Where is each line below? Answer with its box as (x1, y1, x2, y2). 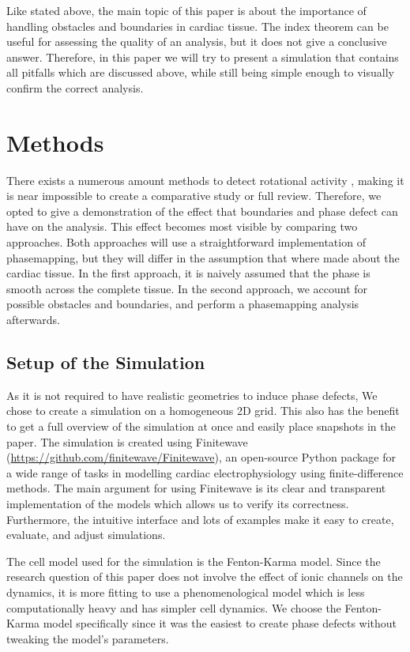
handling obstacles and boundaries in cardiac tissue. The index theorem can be (6, 17, 389, 34)
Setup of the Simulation (6, 350, 205, 375)
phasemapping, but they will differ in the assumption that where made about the (6, 249, 400, 266)
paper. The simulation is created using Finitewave (6, 433, 248, 450)
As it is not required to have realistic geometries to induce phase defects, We (6, 386, 378, 403)
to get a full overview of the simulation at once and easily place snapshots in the (6, 418, 396, 435)
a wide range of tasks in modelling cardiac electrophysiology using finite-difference (6, 464, 404, 481)
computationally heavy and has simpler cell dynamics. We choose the (6, 599, 341, 616)
